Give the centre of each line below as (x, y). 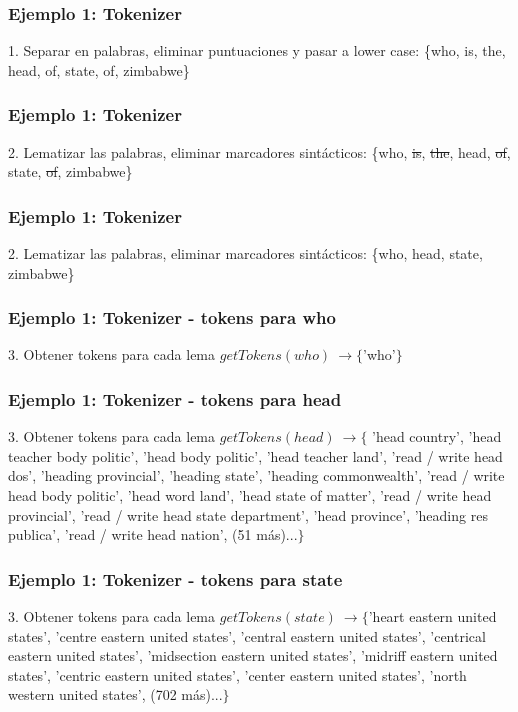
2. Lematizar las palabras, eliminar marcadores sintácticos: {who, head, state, (245, 253)
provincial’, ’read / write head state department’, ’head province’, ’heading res (248, 514)
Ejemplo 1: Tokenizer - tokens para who (172, 317)
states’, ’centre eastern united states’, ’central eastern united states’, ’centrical (247, 635)
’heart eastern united (432, 616)
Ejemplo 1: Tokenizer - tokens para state (175, 578)
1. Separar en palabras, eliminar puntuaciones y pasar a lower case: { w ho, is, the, (257, 50)
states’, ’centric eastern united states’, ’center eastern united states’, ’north (237, 674)
